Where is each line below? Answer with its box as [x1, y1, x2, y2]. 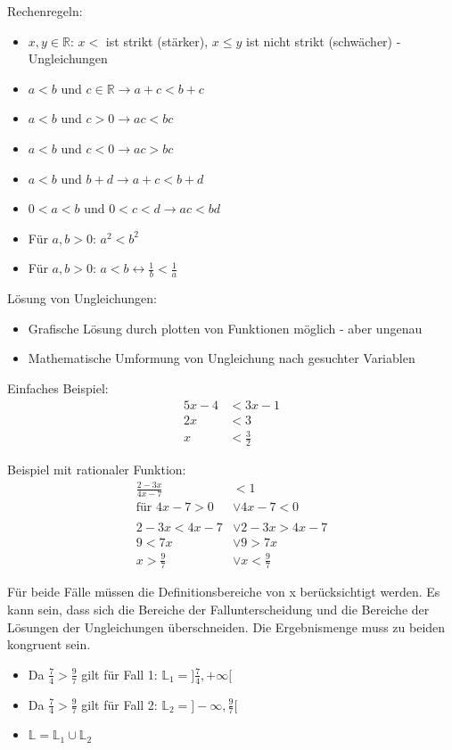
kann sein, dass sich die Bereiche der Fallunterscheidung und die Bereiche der [7, 600, 430, 619]
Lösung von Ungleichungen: [7, 289, 157, 308]
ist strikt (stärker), [105, 31, 209, 50]
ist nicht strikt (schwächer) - [246, 31, 401, 50]
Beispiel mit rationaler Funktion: [7, 459, 186, 478]
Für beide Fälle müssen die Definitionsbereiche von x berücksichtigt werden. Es [7, 582, 440, 601]
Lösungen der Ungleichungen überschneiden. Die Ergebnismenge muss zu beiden [7, 617, 446, 636]
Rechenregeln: [7, 2, 83, 20]
